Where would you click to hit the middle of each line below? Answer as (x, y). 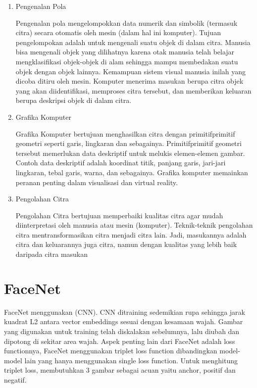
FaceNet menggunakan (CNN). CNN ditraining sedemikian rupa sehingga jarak (125, 312)
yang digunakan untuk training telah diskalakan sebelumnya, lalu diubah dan (122, 331)
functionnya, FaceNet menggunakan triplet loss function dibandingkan (111, 351)
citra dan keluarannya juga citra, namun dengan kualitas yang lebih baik (126, 244)
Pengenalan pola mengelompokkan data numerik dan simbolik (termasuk (127, 23)
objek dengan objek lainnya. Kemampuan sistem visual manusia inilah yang (131, 71)
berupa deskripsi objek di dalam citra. (74, 100)
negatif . (15, 379)
